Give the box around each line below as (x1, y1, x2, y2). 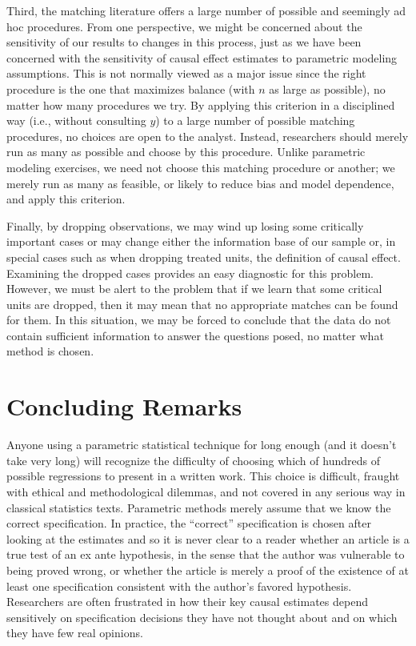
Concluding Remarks (6, 390, 242, 423)
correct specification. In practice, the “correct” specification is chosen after (6, 515, 371, 532)
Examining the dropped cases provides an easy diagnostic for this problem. (6, 264, 374, 281)
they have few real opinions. (6, 624, 143, 641)
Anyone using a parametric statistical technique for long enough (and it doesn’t (6, 436, 397, 453)
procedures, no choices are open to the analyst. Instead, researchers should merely (6, 127, 409, 144)
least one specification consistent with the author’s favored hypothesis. (6, 577, 352, 594)
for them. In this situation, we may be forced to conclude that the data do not (6, 311, 391, 328)
